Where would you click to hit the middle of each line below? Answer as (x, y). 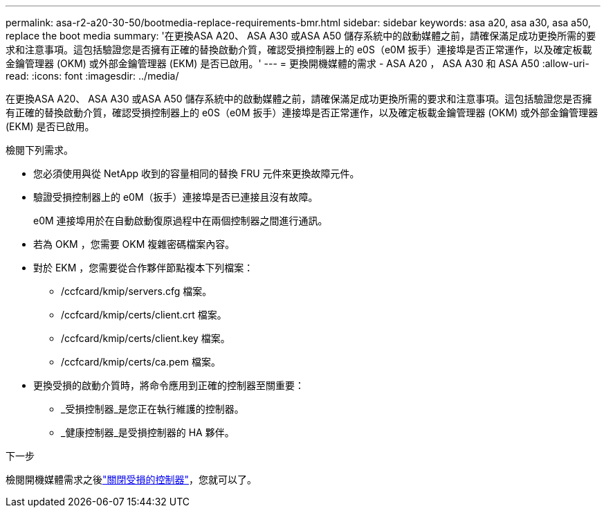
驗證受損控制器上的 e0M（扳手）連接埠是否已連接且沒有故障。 (176, 197)
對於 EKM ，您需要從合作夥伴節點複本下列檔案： (144, 268)
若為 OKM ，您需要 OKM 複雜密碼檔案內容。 (134, 244)
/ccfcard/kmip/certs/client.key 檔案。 (146, 338)
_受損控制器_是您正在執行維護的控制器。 (153, 409)
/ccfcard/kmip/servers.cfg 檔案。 (137, 291)
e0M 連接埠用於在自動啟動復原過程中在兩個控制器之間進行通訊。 (181, 220)
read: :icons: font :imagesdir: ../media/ (92, 76)
